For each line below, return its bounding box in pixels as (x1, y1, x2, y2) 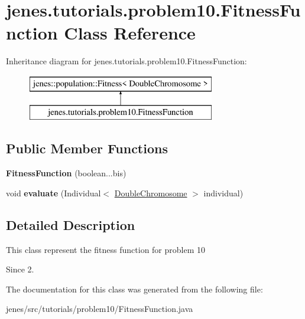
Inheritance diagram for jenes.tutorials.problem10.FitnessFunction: (6, 55, 247, 67)
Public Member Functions (6, 139, 168, 157)
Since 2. (6, 263, 34, 275)
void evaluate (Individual (6, 186, 101, 199)
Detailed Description (6, 215, 135, 234)
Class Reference (64, 21, 196, 45)
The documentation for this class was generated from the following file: (6, 282, 263, 295)
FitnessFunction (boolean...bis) (6, 167, 126, 179)
